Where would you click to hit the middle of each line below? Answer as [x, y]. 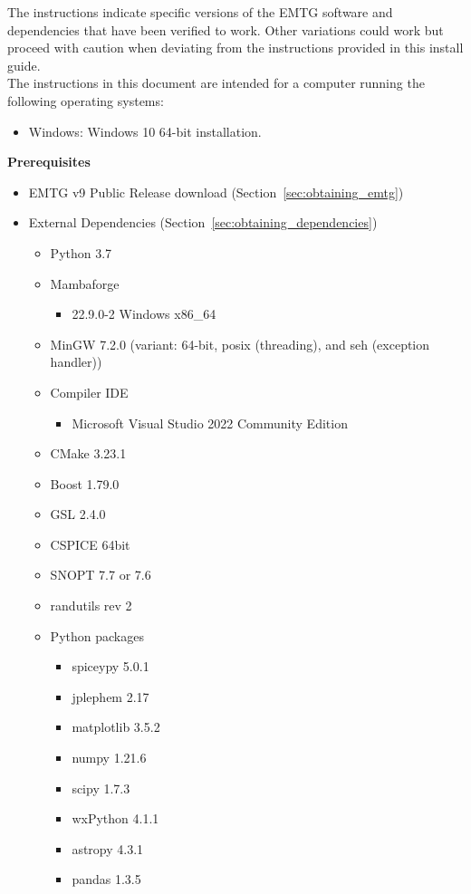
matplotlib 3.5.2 [116, 727]
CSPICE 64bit [90, 544]
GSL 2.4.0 [78, 514]
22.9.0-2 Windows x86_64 [144, 314]
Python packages [97, 635]
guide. [24, 65]
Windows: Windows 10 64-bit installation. [145, 131]
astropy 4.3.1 [108, 848]
